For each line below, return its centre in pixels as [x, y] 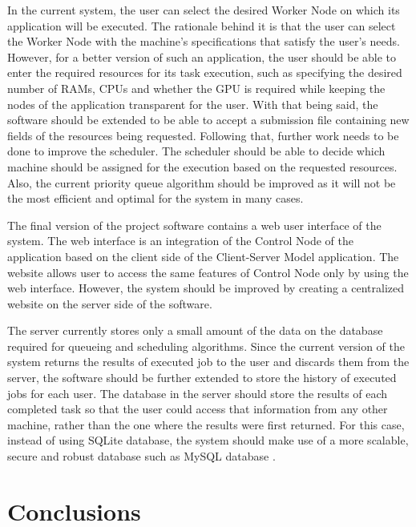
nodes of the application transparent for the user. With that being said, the [193, 104]
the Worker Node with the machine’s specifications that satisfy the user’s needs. [204, 41]
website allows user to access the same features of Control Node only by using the [208, 272]
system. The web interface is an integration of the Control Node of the [180, 241]
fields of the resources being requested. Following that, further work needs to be [203, 135]
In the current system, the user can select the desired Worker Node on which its [204, 10]
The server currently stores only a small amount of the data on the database [195, 330]
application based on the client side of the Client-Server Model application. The [203, 256]
